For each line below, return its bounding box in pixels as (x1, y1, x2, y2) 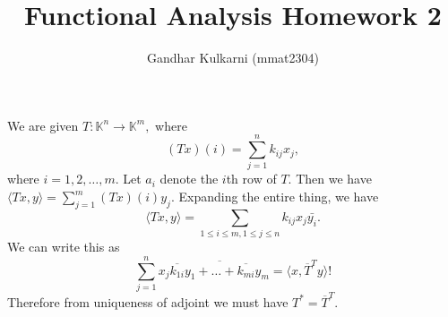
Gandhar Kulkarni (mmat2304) (147, 48, 319, 67)
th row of (226, 169, 277, 188)
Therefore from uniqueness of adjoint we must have (7, 292, 289, 311)
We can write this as (7, 237, 120, 256)
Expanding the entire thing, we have (178, 187, 379, 206)
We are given (7, 116, 79, 134)
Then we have (296, 169, 372, 188)
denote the (159, 169, 219, 188)
